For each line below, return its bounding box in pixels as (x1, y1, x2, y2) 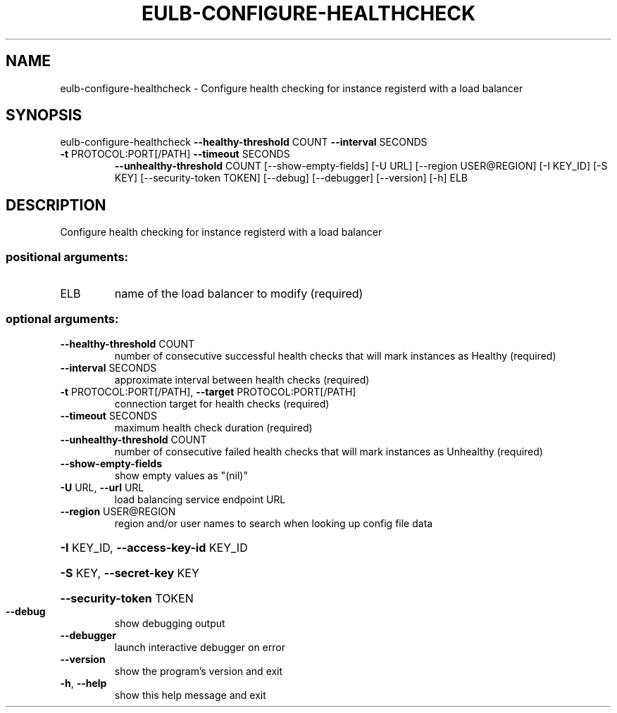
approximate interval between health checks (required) (114, 373, 370, 386)
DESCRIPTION (6, 196, 106, 214)
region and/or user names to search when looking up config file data (114, 517, 433, 529)
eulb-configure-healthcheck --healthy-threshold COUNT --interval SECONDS (60, 136, 428, 149)
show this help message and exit (114, 688, 266, 701)
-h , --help (60, 676, 107, 689)
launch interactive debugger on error (114, 641, 285, 653)
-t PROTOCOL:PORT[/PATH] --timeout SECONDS (60, 148, 290, 160)
